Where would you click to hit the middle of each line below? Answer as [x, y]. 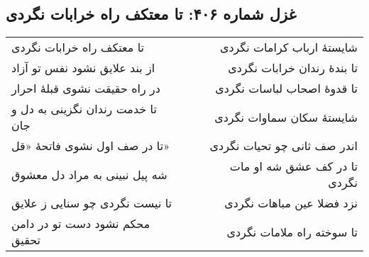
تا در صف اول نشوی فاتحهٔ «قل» [91, 146]
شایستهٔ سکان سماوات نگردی [286, 117]
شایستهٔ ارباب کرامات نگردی [288, 47]
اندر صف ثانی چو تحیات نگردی [283, 146]
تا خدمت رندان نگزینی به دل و [84, 109]
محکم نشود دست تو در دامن [81, 224]
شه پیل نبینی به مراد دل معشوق [89, 174]
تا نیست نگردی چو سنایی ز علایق [92, 203]
